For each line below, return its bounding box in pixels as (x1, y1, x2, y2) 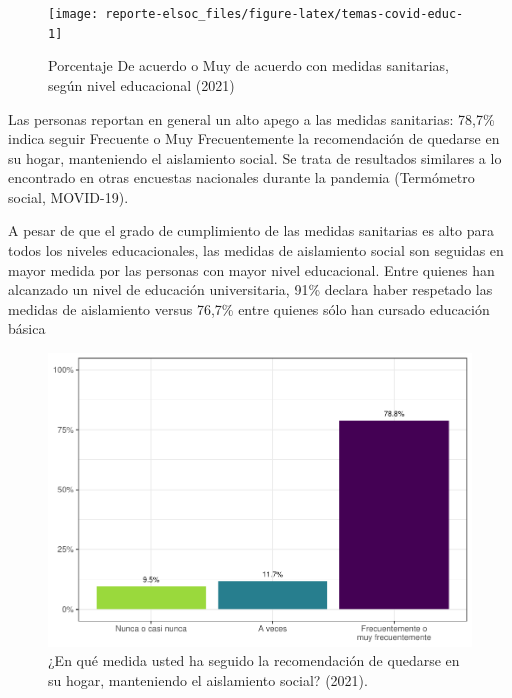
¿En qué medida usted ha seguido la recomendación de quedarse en (48, 650, 460, 671)
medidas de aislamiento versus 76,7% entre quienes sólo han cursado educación (8, 298, 490, 319)
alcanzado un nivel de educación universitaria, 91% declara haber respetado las (8, 279, 493, 300)
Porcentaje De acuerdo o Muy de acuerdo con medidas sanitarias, (48, 55, 449, 76)
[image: (48, 7, 99, 21)
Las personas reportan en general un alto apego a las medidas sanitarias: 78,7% (8, 108, 495, 129)
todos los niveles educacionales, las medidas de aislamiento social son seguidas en (8, 240, 504, 261)
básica (8, 318, 46, 339)
